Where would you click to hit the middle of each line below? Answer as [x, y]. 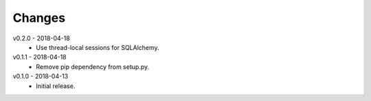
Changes [39, 18]
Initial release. [56, 86]
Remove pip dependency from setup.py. [93, 67]
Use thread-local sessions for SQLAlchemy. [98, 47]
